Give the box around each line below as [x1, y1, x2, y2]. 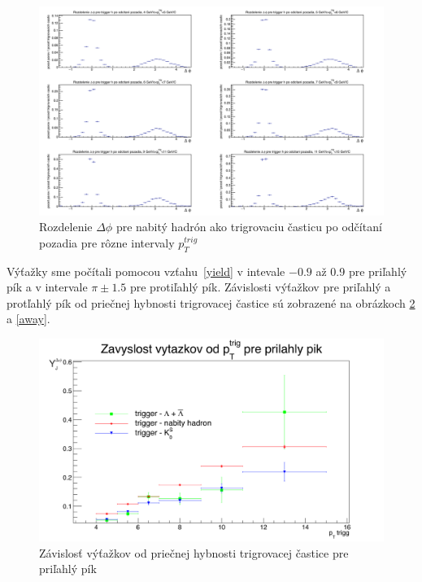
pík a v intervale [7, 278, 88, 295]
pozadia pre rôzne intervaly [39, 234, 175, 251]
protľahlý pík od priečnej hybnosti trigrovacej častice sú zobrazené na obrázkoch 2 [7, 294, 415, 311]
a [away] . [7, 310, 50, 327]
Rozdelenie [39, 218, 93, 235]
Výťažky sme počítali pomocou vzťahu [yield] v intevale [7, 262, 285, 279]
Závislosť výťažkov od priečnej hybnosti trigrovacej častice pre [39, 544, 349, 561]
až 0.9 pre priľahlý [315, 262, 407, 279]
